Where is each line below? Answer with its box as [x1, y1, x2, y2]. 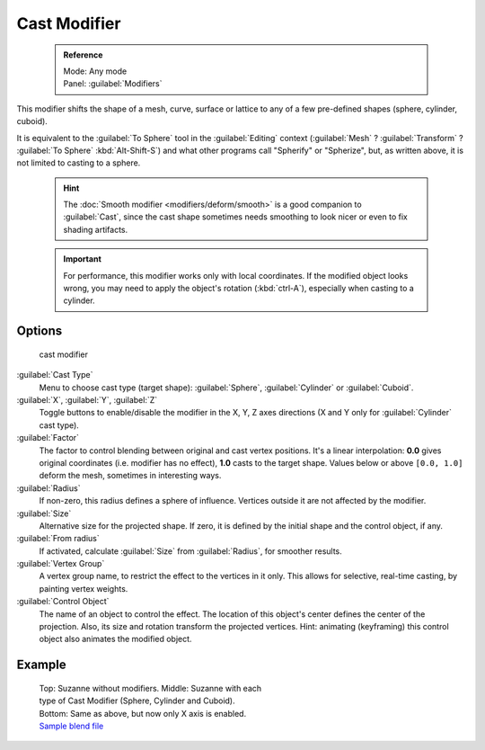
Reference [63, 49, 103, 60]
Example [16, 657, 66, 673]
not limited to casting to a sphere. [16, 157, 141, 168]
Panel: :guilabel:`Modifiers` [63, 78, 163, 89]
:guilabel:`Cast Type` [16, 370, 93, 380]
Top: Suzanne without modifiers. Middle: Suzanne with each [39, 683, 262, 693]
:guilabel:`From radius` [16, 533, 100, 544]
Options [16, 324, 63, 339]
